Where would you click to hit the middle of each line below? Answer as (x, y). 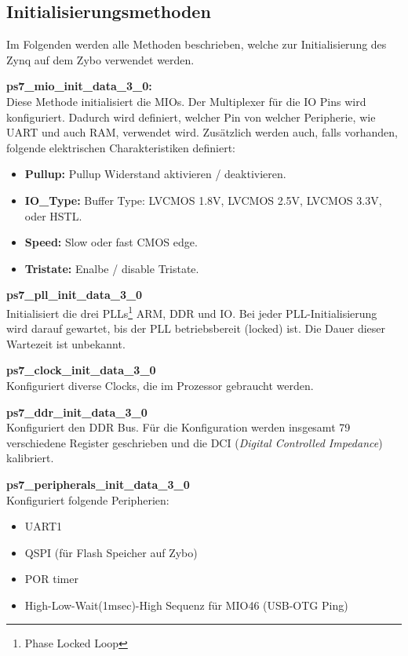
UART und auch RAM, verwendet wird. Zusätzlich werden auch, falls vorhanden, (202, 132)
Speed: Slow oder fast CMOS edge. (111, 242)
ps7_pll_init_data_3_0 (75, 295)
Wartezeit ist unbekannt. (66, 343)
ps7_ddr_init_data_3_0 (77, 412)
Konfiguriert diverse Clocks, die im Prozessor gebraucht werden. (160, 385)
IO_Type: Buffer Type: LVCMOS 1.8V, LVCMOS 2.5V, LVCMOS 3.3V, (203, 200)
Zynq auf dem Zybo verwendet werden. (100, 59)
